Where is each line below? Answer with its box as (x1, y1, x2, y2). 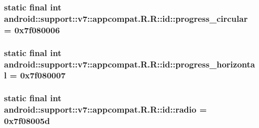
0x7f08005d (4, 115, 50, 127)
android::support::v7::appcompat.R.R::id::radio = (4, 103, 207, 116)
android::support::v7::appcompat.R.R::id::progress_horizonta (4, 58, 255, 70)
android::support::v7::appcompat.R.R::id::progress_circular (4, 12, 248, 24)
